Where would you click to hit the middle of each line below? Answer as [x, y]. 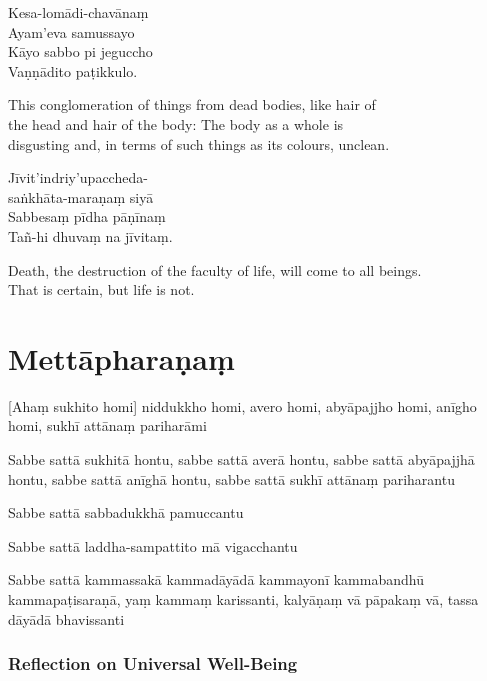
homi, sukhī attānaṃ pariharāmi [107, 425]
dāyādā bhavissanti [66, 618]
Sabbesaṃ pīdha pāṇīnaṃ [87, 216]
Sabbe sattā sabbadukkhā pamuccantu [126, 512]
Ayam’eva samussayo [71, 31]
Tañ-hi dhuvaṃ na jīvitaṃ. [90, 235]
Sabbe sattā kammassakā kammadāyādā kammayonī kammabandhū [216, 579]
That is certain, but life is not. [101, 289]
